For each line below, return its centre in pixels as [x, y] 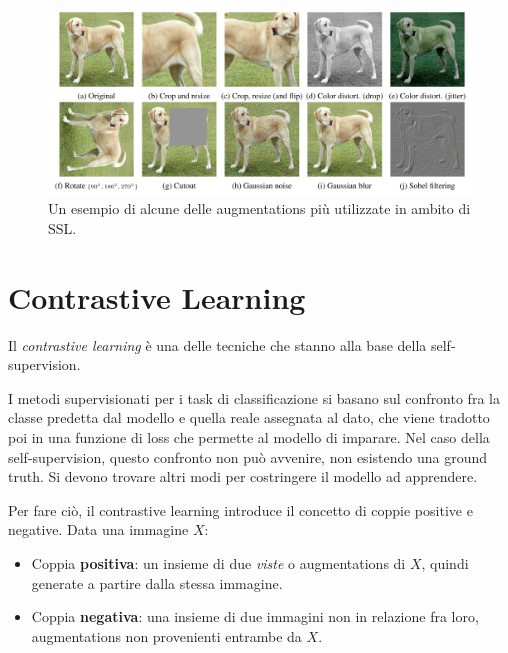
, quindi [445, 562]
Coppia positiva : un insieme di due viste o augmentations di [218, 562]
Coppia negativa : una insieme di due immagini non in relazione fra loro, [255, 616]
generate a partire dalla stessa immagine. [157, 582]
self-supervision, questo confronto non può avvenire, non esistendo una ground [248, 456]
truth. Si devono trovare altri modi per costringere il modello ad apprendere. [243, 476]
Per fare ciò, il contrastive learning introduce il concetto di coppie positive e [240, 509]
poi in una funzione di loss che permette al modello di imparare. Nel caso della [249, 437]
